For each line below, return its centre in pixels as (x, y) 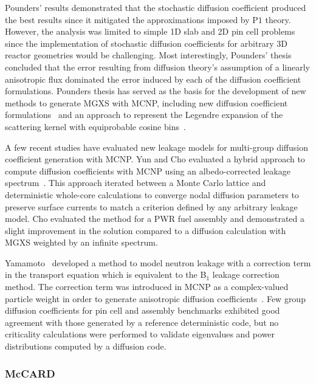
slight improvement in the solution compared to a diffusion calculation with (146, 230)
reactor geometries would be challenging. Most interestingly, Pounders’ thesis (148, 55)
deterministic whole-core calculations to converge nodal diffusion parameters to (152, 194)
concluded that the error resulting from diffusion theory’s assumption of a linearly (157, 67)
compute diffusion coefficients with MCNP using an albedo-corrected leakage (148, 171)
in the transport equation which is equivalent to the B (106, 274)
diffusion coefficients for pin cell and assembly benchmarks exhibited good (143, 310)
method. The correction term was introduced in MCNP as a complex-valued (147, 287)
